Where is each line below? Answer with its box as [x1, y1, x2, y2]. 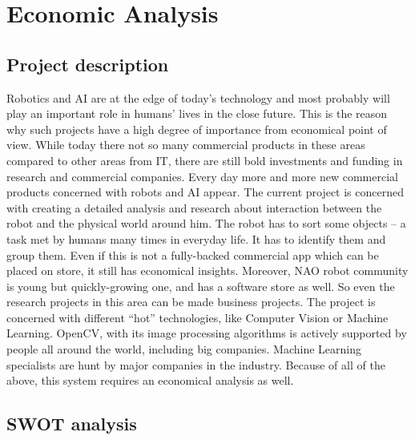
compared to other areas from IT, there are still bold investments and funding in [6, 151, 403, 168]
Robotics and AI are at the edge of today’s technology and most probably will [6, 89, 390, 106]
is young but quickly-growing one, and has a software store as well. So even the [6, 277, 395, 294]
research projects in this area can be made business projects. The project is [6, 293, 376, 310]
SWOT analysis [6, 411, 137, 436]
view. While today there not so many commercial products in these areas [6, 136, 365, 153]
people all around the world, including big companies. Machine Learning [6, 341, 362, 357]
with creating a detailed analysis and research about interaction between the [6, 199, 382, 216]
